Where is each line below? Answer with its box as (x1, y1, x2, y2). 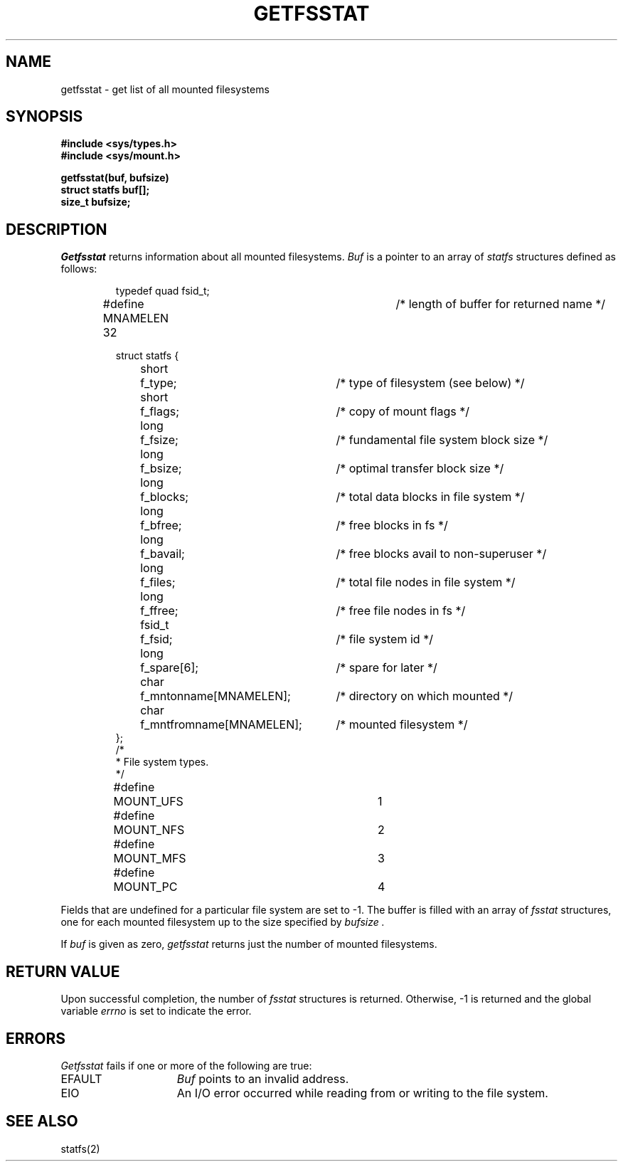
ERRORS (6, 1029, 66, 1047)
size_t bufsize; (60, 196, 131, 208)
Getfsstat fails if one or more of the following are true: (60, 1059, 312, 1072)
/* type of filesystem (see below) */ (336, 376, 525, 391)
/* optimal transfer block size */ (336, 461, 504, 476)
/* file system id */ (336, 632, 433, 647)
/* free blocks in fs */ (336, 518, 448, 533)
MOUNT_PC (113, 880, 178, 894)
